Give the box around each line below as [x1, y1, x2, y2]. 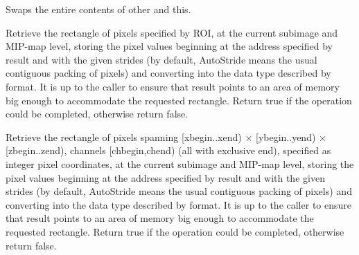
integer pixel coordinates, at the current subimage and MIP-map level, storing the [6, 156, 354, 171]
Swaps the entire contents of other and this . [6, 2, 191, 16]
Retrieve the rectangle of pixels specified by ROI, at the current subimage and [6, 25, 338, 39]
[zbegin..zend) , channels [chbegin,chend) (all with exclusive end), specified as [6, 143, 331, 158]
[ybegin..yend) [256, 129, 316, 144]
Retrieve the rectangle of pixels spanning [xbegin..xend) [6, 129, 242, 144]
